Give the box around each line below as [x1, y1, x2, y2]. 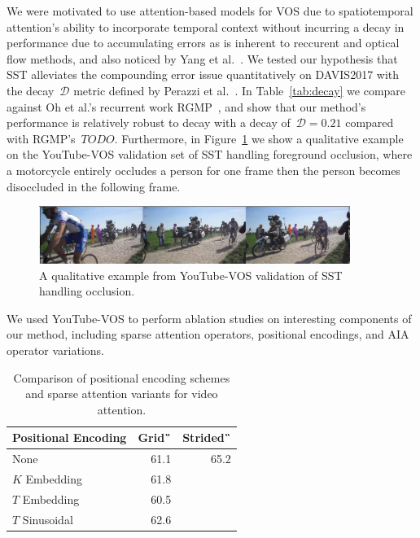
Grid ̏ [138, 429, 172, 446]
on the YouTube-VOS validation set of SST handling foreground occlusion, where [7, 146, 413, 163]
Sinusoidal [22, 510, 73, 527]
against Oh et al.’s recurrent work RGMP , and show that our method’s [7, 98, 366, 115]
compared [345, 114, 394, 131]
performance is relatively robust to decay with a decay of [7, 114, 291, 131]
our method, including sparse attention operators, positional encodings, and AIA [7, 326, 409, 343]
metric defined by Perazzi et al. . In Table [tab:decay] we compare [73, 81, 406, 98]
